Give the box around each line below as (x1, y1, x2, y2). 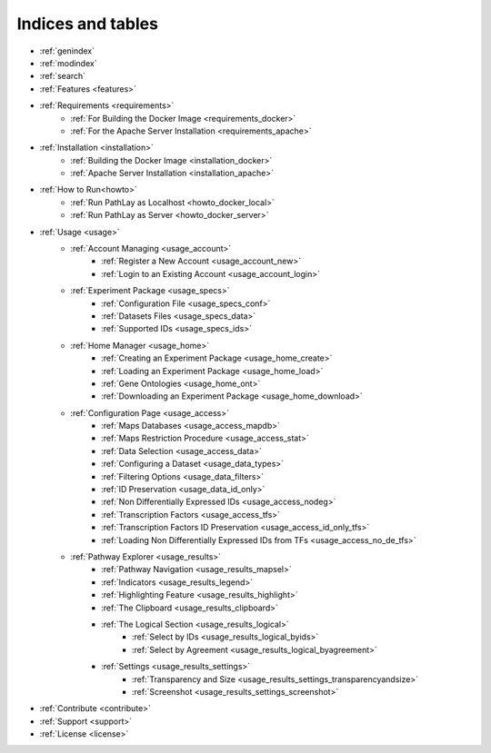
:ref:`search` (39, 71, 86, 82)
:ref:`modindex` (39, 57, 97, 68)
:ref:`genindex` (39, 45, 95, 56)
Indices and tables (16, 14, 159, 34)
